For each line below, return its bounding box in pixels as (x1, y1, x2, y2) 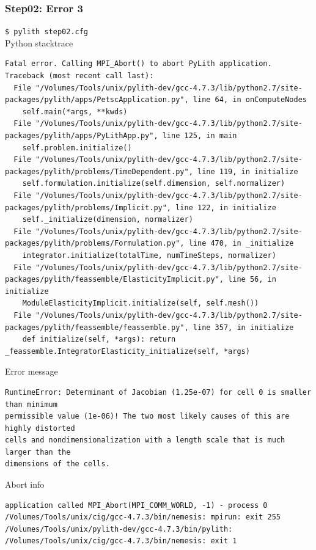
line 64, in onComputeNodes (193, 95, 307, 105)
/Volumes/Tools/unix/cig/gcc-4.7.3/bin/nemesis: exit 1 (5, 537, 237, 546)
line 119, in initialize (197, 167, 298, 176)
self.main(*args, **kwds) (22, 107, 128, 116)
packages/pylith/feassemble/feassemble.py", (5, 323, 189, 332)
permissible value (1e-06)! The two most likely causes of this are (5, 412, 290, 421)
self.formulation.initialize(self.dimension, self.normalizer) (22, 179, 285, 188)
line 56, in (228, 275, 276, 284)
